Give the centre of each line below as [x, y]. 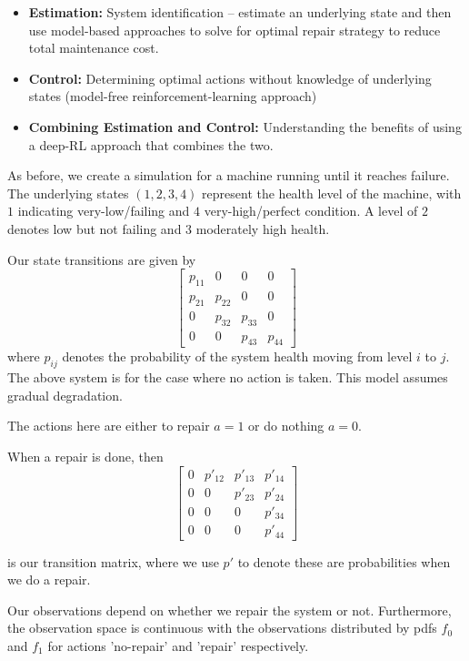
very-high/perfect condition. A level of [311, 211]
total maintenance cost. [94, 48]
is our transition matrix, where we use [113, 561]
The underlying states [68, 193]
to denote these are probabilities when [344, 561]
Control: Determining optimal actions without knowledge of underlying [230, 78]
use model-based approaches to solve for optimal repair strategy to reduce [234, 30]
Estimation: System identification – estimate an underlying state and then [240, 12]
